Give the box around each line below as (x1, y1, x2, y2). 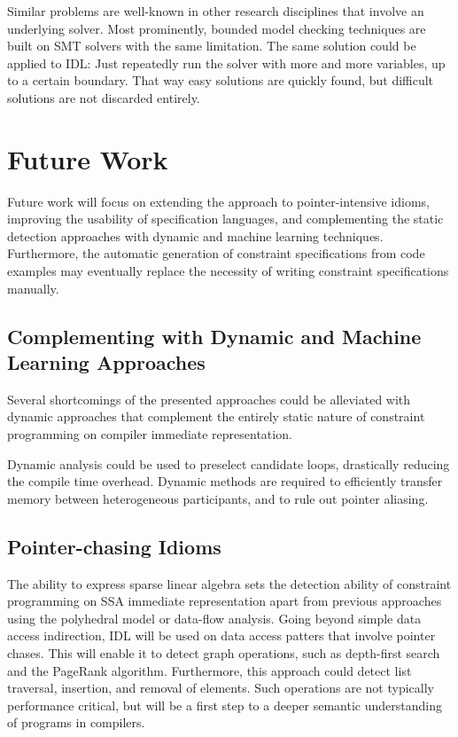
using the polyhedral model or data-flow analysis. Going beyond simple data (7, 608, 422, 627)
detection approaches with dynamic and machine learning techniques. (7, 226, 384, 245)
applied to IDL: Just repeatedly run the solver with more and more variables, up (7, 53, 446, 72)
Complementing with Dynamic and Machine (7, 322, 422, 349)
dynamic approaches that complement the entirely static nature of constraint (7, 407, 425, 426)
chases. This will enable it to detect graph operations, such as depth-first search (7, 643, 440, 662)
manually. (7, 278, 59, 297)
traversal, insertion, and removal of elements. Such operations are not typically (7, 678, 434, 697)
